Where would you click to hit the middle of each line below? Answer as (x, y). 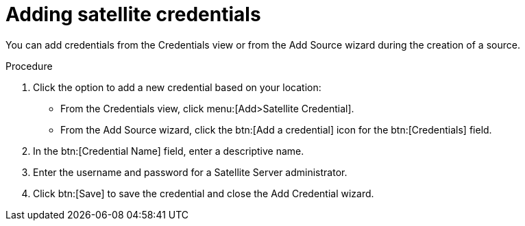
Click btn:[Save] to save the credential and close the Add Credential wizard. (204, 193)
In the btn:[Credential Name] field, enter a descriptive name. (169, 151)
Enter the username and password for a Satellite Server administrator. (190, 172)
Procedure (29, 66)
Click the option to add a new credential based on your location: (177, 87)
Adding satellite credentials (133, 14)
